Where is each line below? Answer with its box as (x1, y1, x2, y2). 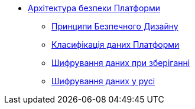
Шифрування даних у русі (51, 76, 155, 86)
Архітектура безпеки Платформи (28, 3, 160, 13)
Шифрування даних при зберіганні (51, 58, 190, 68)
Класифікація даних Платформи (51, 39, 180, 49)
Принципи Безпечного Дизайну (51, 21, 178, 31)
